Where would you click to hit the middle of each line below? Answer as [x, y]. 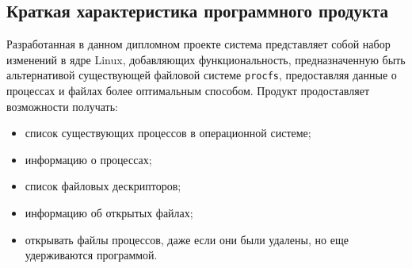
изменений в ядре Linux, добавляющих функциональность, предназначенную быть [206, 59]
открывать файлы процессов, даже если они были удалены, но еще [187, 239]
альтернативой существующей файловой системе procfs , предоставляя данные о [202, 75]
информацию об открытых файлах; [109, 213]
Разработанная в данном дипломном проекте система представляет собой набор [198, 44]
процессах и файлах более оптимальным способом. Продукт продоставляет [188, 91]
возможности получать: [62, 106]
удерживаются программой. [91, 255]
